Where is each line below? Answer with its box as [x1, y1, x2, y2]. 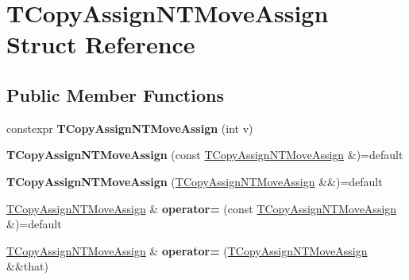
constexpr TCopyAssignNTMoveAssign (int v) [6, 119, 253, 136]
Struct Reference [6, 28, 195, 60]
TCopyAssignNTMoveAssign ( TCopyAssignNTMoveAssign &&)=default [6, 173, 383, 189]
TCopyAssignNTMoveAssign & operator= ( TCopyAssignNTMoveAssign [6, 242, 368, 259]
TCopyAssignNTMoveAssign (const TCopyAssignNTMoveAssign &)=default [6, 146, 403, 163]
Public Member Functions [6, 82, 224, 107]
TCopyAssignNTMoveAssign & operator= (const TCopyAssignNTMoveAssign [6, 200, 397, 216]
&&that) [6, 258, 48, 274]
